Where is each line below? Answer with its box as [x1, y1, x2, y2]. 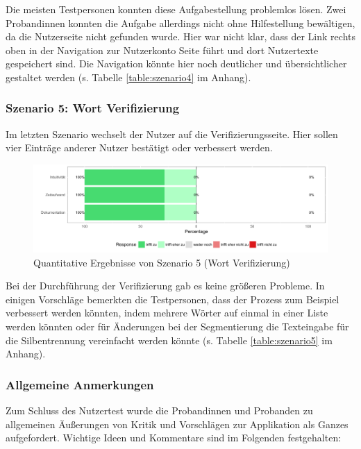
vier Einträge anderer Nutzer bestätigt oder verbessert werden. [6, 140, 273, 155]
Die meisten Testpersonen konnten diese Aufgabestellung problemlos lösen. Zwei [6, 2, 346, 16]
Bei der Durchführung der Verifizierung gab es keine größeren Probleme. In [6, 278, 325, 293]
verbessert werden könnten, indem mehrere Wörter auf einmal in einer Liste [6, 305, 328, 320]
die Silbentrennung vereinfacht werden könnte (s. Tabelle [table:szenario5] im [6, 332, 333, 347]
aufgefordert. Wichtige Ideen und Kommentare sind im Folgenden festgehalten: [6, 430, 342, 445]
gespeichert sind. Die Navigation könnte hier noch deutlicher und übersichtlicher [6, 56, 347, 71]
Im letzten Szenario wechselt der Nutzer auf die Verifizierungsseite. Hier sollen [6, 126, 338, 141]
